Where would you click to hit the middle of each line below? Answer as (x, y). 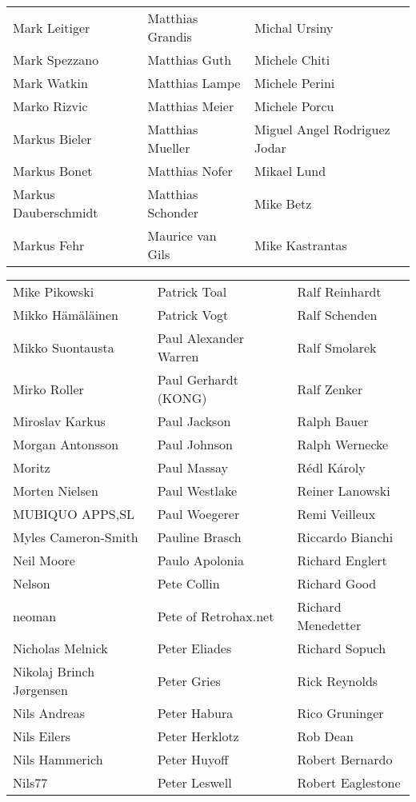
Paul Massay (193, 467)
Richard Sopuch (342, 648)
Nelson (32, 583)
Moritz (32, 467)
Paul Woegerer (198, 514)
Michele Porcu (294, 106)
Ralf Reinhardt (339, 291)
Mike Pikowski (54, 291)
